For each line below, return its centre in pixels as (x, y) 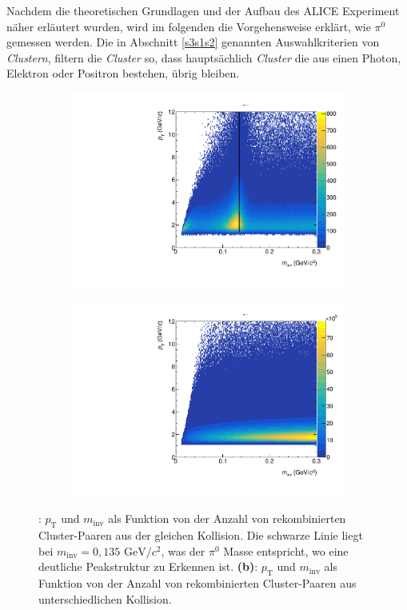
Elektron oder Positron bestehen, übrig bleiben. (123, 73)
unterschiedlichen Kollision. (105, 598)
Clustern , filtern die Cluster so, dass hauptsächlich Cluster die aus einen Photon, (204, 57)
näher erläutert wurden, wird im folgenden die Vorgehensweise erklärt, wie (189, 26)
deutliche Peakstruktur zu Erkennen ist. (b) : (148, 566)
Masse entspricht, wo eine (286, 550)
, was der (183, 550)
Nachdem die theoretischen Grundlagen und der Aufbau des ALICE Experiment (203, 10)
